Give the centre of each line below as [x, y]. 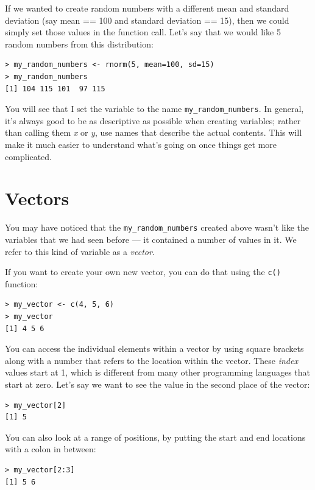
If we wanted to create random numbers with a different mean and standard [147, 8]
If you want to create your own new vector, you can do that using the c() [143, 272]
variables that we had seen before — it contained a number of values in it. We [151, 239]
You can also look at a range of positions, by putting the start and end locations [155, 437]
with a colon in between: [51, 449]
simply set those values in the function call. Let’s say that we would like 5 [143, 32]
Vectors [37, 198]
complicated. [28, 156]
